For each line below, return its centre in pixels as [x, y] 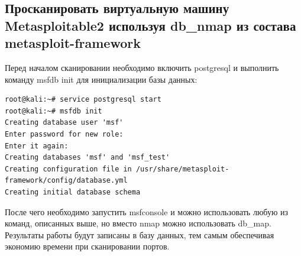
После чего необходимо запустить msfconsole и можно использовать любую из [147, 211]
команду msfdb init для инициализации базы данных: [101, 79]
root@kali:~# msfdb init [54, 111]
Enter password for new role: [64, 134]
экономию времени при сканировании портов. [87, 246]
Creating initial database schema [73, 192]
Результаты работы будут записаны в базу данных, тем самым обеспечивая [140, 234]
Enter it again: [37, 146]
